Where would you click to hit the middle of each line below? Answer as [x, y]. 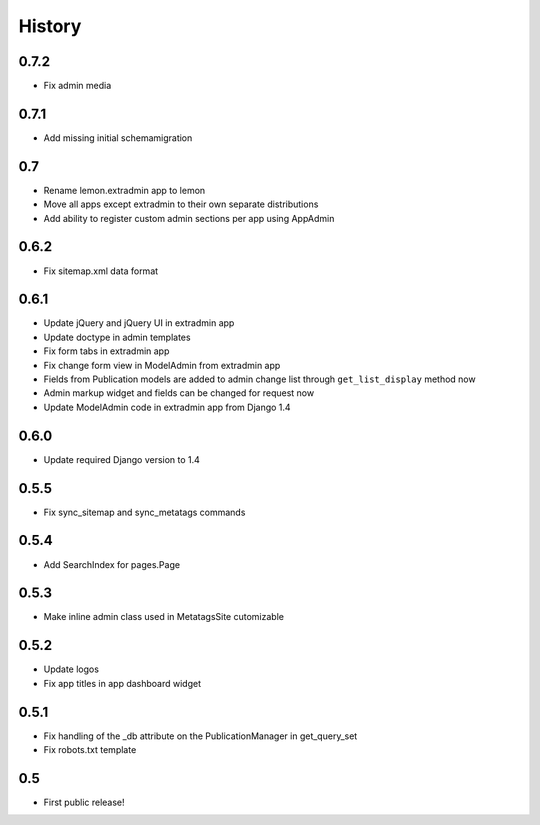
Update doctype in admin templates [117, 337]
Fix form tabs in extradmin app [106, 351]
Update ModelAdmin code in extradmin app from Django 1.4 [167, 407]
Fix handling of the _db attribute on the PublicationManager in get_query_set [200, 736]
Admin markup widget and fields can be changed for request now [179, 393]
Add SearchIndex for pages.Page [111, 564]
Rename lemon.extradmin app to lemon [124, 190]
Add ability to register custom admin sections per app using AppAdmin [189, 218]
